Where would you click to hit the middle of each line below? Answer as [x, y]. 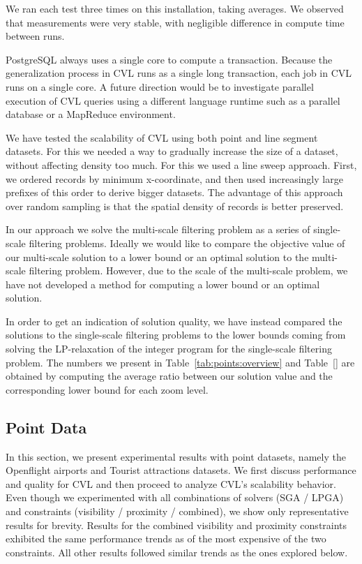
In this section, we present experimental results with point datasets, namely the [176, 456]
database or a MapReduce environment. [91, 114]
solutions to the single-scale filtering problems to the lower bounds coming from [176, 335]
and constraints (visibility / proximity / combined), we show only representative [177, 511]
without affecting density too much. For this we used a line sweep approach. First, [181, 164]
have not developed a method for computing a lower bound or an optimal [163, 284]
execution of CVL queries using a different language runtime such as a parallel [173, 100]
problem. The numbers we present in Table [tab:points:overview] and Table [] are [180, 362]
